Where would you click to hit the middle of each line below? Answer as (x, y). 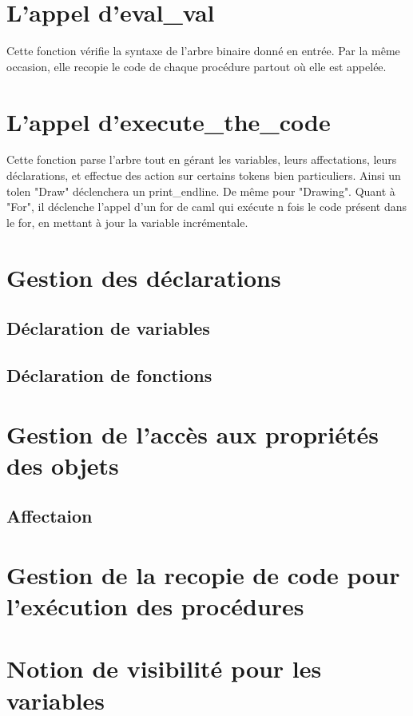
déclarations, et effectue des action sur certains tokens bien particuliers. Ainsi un (204, 175)
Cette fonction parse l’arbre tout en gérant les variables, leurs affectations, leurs (202, 159)
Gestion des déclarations (144, 277)
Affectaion (50, 516)
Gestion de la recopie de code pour (203, 574)
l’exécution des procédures (155, 606)
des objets (63, 465)
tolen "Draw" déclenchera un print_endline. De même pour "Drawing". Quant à (201, 191)
